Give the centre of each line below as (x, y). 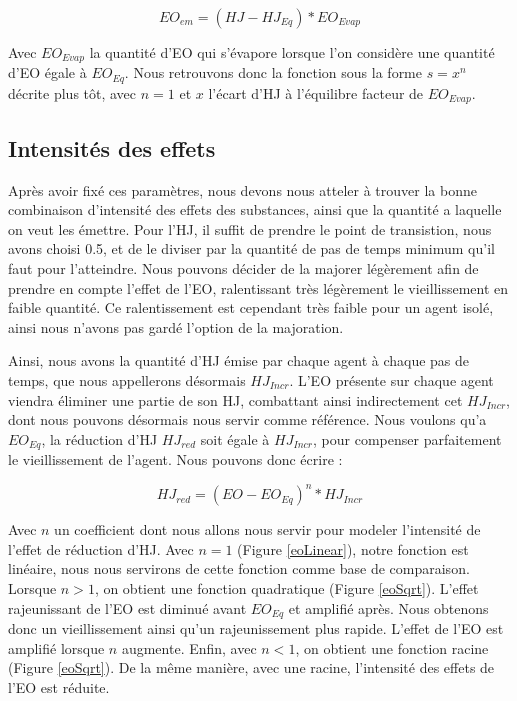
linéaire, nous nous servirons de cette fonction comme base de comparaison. (239, 568)
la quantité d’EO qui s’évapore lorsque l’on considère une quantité (292, 52)
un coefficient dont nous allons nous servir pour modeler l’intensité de (267, 529)
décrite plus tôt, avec (72, 92)
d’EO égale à (47, 72)
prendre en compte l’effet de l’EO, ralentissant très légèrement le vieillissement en (258, 287)
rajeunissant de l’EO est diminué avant (127, 607)
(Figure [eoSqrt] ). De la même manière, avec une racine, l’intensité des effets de (251, 667)
